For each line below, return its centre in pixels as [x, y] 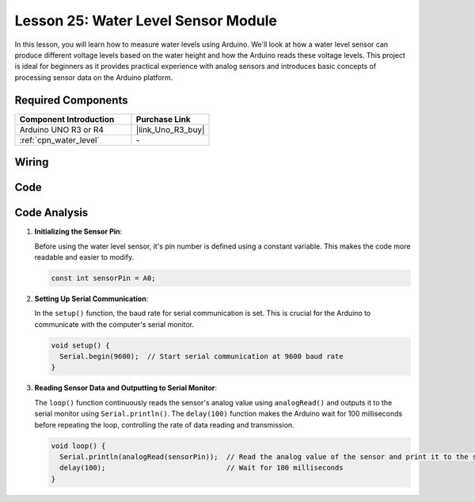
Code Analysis [51, 213]
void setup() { [80, 345]
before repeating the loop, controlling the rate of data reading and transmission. [164, 424]
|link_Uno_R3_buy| [170, 129]
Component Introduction [67, 119]
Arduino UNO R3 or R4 [62, 129]
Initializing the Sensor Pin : [78, 232]
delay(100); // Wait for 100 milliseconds [201, 468]
